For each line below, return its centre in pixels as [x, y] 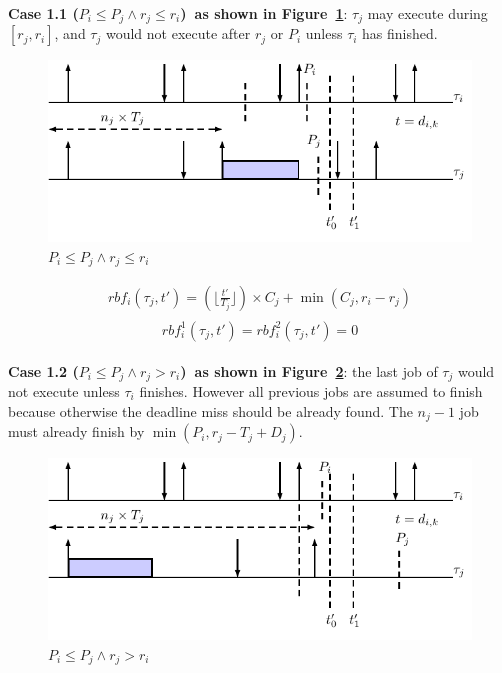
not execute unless [64, 391]
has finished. [400, 33]
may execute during [427, 13]
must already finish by [76, 431]
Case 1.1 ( [43, 13]
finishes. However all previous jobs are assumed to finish [311, 391]
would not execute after [178, 33]
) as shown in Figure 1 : [264, 13]
